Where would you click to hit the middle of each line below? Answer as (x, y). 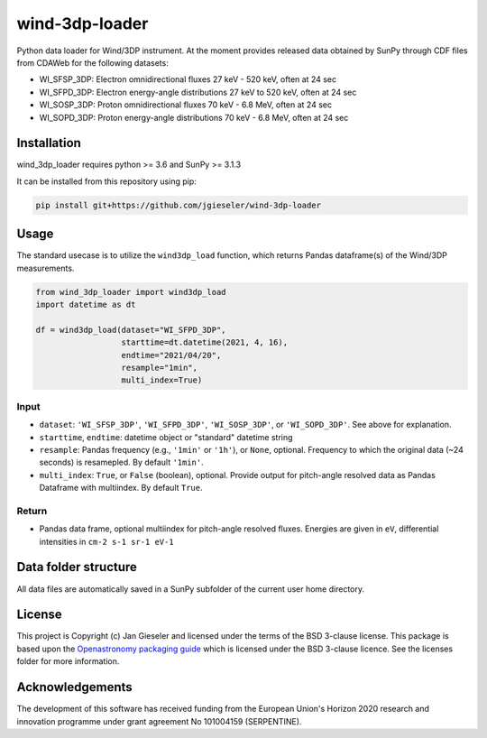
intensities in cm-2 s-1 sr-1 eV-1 (107, 541)
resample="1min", (160, 368)
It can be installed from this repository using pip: (107, 181)
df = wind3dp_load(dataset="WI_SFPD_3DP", (131, 330)
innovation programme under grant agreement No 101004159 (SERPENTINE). (159, 721)
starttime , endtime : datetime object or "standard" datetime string (166, 437)
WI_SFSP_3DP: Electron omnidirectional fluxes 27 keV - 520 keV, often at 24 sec (188, 79)
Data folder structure (77, 567)
